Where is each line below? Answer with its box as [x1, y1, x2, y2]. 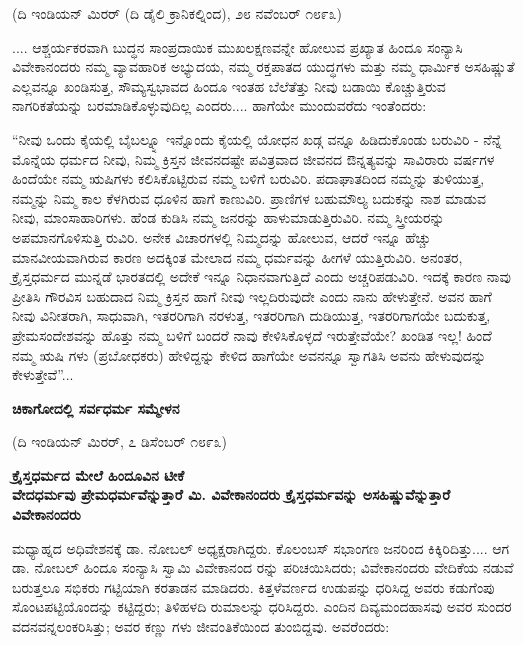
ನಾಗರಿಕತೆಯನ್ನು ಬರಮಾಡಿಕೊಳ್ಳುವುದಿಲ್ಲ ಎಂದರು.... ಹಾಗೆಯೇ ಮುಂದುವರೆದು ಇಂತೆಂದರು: [12, 95, 427, 116]
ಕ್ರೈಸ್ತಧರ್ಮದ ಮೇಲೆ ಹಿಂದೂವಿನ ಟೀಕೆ [12, 464, 185, 485]
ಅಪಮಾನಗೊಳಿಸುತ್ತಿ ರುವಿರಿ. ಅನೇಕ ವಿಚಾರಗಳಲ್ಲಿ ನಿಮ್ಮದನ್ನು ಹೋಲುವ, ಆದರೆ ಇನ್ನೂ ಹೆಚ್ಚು [12, 226, 431, 247]
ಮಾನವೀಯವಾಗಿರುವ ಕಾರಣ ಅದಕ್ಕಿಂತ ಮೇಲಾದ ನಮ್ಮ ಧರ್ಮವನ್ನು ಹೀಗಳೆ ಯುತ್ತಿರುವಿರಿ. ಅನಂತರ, [12, 246, 463, 267]
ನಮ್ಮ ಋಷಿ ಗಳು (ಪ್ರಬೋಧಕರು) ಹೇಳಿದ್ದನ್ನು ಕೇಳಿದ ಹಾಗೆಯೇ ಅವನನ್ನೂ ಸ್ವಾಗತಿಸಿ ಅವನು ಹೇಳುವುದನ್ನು [12, 344, 487, 365]
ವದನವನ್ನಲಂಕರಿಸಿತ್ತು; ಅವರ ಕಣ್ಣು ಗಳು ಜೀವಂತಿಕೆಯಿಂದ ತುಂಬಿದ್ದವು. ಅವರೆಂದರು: [12, 616, 390, 637]
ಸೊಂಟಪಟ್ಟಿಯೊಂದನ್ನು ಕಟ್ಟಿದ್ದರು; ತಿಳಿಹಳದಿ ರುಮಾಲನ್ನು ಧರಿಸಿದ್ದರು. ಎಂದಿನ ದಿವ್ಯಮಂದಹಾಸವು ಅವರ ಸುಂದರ [12, 596, 512, 617]
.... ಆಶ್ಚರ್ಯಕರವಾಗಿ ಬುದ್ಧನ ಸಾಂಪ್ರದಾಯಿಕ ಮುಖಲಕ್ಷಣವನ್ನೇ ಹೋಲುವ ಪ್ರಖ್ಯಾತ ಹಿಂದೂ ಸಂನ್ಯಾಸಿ [12, 36, 463, 57]
